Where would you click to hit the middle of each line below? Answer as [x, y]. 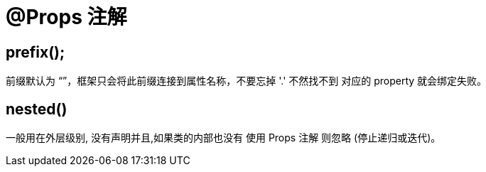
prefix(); [36, 52]
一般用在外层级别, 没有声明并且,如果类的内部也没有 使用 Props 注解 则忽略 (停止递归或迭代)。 [223, 138]
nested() [37, 109]
